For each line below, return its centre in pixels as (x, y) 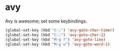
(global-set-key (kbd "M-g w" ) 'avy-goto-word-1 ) (58, 44)
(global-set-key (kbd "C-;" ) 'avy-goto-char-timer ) (60, 30)
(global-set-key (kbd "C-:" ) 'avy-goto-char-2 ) (56, 35)
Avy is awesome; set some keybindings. (46, 21)
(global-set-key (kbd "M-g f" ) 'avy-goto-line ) (56, 39)
